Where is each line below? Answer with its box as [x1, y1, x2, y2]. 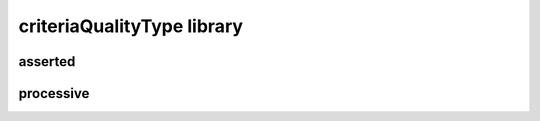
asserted [18, 53, 76, 70]
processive [18, 85, 90, 102]
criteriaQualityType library [18, 15, 244, 37]
